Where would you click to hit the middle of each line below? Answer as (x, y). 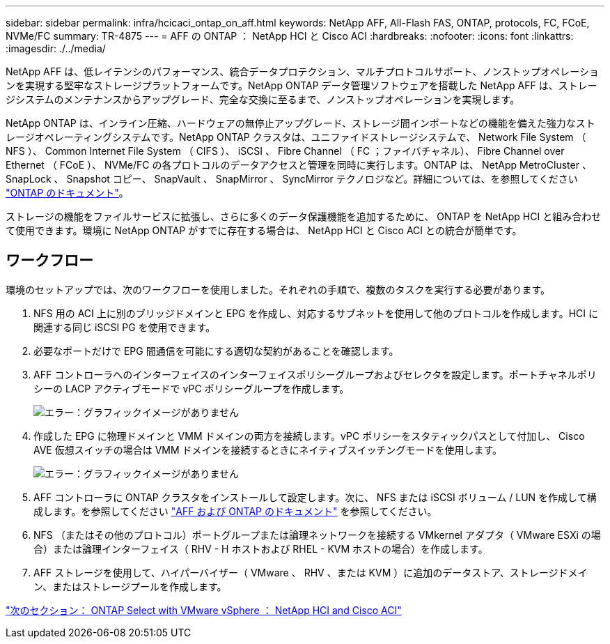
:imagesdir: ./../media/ (56, 48)
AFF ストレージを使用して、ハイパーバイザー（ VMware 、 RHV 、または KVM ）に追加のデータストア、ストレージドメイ (311, 572)
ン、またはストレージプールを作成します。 (130, 586)
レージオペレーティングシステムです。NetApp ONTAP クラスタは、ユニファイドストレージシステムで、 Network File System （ (296, 137)
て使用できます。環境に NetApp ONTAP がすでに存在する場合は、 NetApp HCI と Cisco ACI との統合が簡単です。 (264, 230)
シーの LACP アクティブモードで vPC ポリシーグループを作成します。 (191, 388)
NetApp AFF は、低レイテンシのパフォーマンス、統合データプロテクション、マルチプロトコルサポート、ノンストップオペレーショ (302, 71)
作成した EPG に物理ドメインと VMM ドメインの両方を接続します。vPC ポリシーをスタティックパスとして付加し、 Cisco (309, 436)
